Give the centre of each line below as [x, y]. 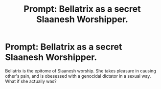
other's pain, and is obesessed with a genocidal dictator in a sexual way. [78, 76]
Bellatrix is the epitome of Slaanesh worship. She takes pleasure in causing [81, 71]
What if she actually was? [31, 81]
